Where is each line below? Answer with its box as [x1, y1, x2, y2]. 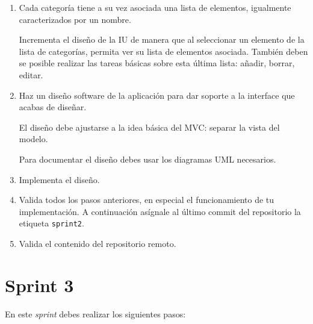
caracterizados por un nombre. [19, 13, 131, 25]
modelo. [19, 132, 48, 145]
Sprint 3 [5, 272, 74, 297]
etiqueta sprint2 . [19, 217, 84, 229]
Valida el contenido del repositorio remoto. [19, 237, 176, 249]
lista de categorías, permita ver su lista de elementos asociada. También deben [19, 45, 308, 57]
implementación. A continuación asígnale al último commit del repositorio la [19, 205, 301, 217]
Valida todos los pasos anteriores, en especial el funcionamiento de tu [19, 193, 274, 206]
